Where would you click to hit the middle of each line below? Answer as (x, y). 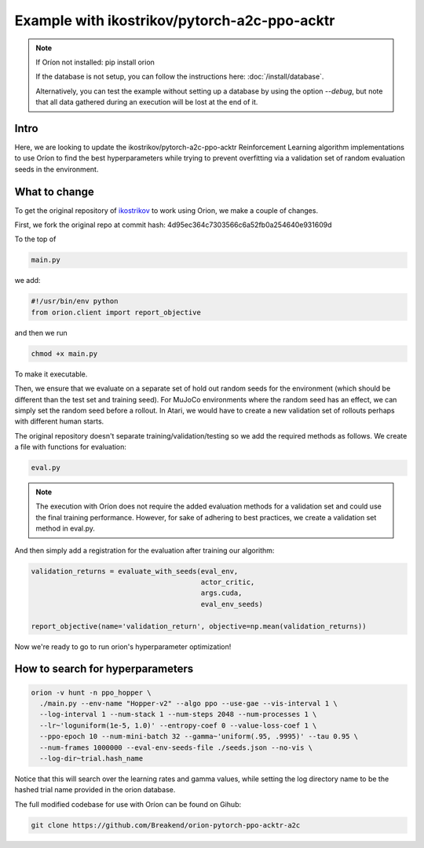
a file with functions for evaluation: (71, 447)
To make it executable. (51, 374)
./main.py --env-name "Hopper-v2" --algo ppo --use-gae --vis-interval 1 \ (188, 703)
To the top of (35, 239)
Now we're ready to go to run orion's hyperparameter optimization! (123, 646)
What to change (54, 191)
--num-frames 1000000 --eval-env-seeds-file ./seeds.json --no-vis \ (176, 747)
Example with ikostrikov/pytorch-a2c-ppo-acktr (175, 20)
